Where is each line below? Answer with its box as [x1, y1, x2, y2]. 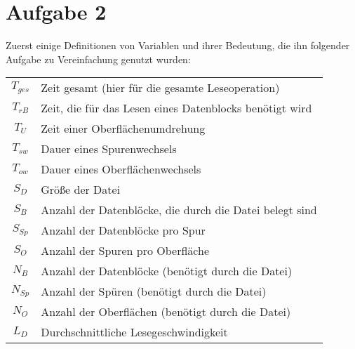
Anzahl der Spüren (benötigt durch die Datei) [41, 283, 267, 300]
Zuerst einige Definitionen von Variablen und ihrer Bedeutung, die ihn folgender [6, 38, 350, 53]
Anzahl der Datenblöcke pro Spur [41, 222, 206, 239]
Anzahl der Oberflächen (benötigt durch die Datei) [41, 303, 291, 320]
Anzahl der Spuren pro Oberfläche [41, 242, 210, 259]
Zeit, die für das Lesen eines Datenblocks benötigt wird [41, 100, 312, 117]
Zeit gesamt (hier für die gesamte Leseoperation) [41, 79, 280, 96]
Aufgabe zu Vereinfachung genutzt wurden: [6, 51, 191, 66]
